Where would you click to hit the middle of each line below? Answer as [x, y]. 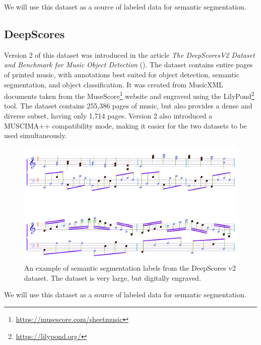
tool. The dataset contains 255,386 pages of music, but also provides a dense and [128, 106]
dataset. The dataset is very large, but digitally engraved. [113, 277]
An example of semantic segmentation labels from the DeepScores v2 [130, 268]
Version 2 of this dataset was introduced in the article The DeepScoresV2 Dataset [129, 54]
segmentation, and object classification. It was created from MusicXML [114, 84]
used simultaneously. [36, 135]
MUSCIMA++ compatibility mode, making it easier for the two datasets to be [125, 125]
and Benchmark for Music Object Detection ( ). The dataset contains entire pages [128, 65]
